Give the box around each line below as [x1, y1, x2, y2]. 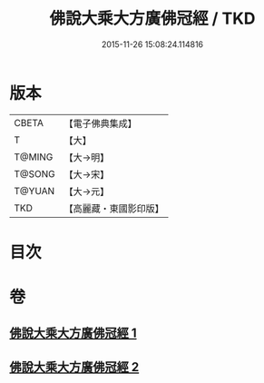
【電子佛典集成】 [64, 117, 138, 130]
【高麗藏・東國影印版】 [64, 201, 165, 214]
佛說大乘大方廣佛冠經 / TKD [49, 8, 256, 29]
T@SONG [14, 167, 56, 180]
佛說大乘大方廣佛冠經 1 [9, 326, 138, 341]
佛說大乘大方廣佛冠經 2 [9, 359, 140, 375]
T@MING [14, 151, 54, 163]
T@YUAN [14, 184, 55, 197]
